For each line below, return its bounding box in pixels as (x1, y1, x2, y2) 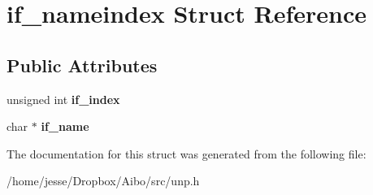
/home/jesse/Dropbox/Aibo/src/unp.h (7, 172, 200, 189)
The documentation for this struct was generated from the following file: (7, 145, 366, 162)
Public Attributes (7, 52, 158, 77)
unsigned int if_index (7, 90, 120, 107)
